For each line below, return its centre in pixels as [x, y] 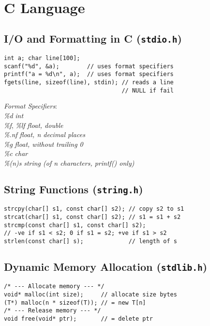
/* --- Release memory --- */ [52, 311]
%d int [14, 116]
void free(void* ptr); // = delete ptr [78, 319]
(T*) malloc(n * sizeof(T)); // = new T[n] [75, 303]
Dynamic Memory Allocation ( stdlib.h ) [106, 267]
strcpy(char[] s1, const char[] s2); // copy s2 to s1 [94, 209]
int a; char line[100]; [42, 58]
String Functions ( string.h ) [74, 189]
